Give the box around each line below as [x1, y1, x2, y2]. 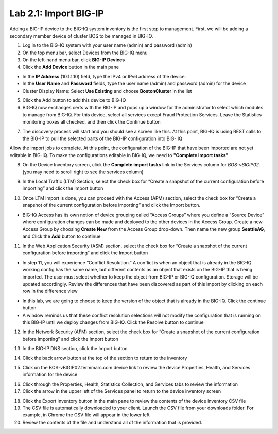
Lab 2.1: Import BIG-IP [9, 8, 104, 19]
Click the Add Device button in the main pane [22, 64, 119, 70]
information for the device [22, 371, 78, 378]
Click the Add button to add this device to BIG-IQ [22, 97, 126, 103]
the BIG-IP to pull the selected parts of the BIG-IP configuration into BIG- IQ [22, 135, 183, 142]
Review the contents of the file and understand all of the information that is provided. [22, 419, 203, 425]
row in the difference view [22, 288, 78, 294]
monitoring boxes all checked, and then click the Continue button [22, 119, 161, 125]
